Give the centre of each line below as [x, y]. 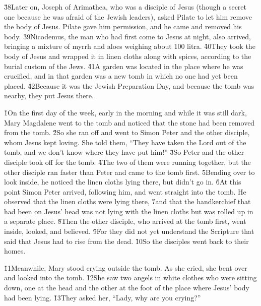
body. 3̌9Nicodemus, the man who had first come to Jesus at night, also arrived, [127, 36]
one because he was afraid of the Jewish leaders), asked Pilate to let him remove [128, 16]
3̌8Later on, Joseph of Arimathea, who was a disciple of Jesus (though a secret [125, 7]
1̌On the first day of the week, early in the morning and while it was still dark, [125, 112]
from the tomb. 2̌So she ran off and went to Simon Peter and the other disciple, [127, 132]
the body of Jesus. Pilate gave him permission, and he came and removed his [123, 26]
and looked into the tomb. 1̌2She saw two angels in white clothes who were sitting [130, 278]
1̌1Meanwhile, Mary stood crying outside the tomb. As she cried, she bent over [126, 267]
